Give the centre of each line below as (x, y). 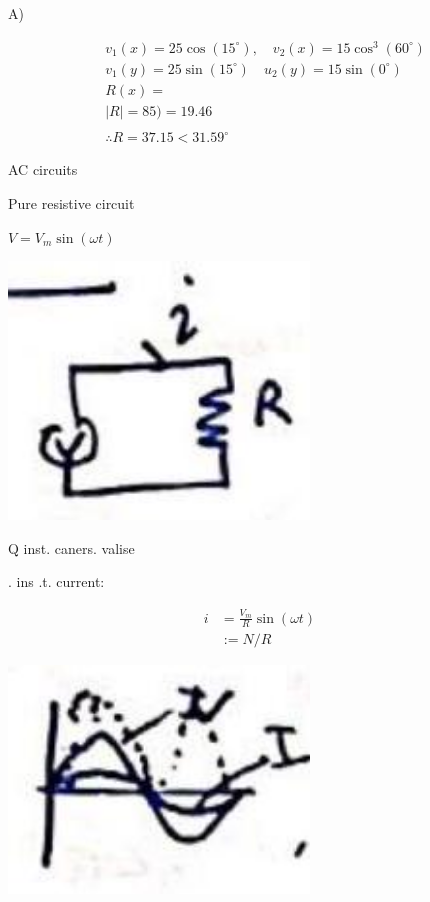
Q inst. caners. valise (71, 547)
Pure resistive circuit (71, 202)
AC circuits (43, 169)
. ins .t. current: (56, 581)
